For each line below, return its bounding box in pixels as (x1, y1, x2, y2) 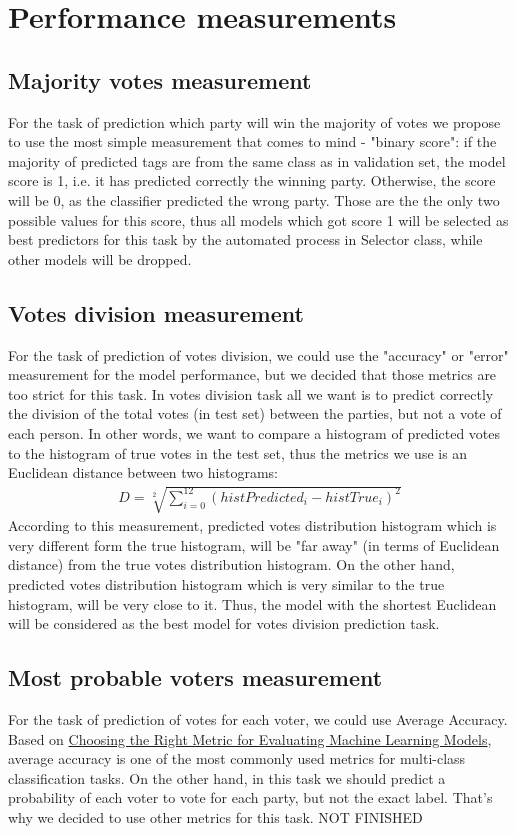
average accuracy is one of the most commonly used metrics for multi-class (8, 748, 466, 769)
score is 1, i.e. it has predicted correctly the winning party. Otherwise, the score (8, 170, 496, 191)
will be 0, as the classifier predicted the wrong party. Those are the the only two (8, 189, 500, 210)
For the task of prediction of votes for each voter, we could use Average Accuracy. (8, 709, 508, 730)
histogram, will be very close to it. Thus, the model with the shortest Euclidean (8, 593, 497, 614)
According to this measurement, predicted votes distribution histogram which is (8, 515, 497, 536)
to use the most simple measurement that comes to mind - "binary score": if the (8, 131, 497, 152)
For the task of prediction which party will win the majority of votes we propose (8, 111, 501, 132)
